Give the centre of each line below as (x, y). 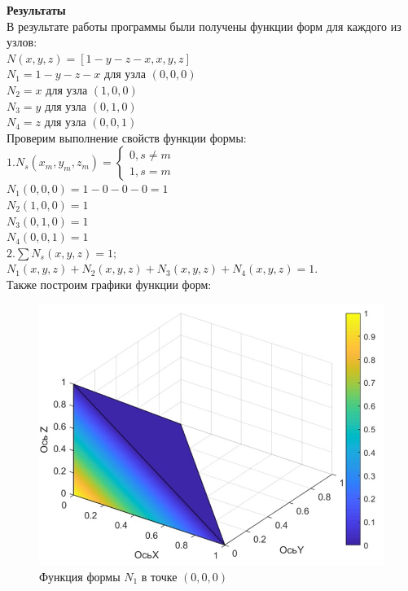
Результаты (36, 10)
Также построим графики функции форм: (109, 284)
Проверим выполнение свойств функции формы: (127, 137)
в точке (159, 576)
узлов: (22, 42)
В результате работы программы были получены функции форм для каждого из (204, 26)
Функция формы (80, 576)
